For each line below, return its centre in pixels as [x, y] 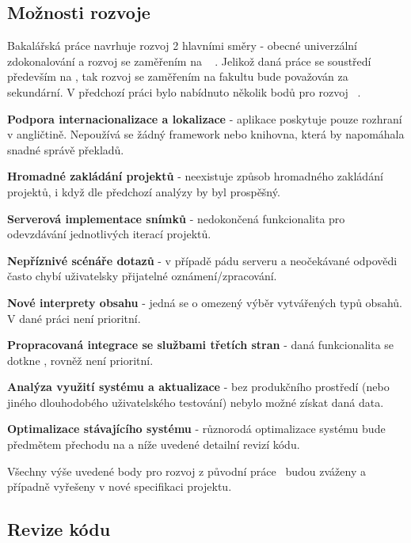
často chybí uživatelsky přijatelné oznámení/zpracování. [142, 276]
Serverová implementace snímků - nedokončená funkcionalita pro [176, 218]
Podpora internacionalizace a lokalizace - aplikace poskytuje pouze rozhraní [205, 118]
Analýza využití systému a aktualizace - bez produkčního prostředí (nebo [198, 387]
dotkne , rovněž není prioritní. [80, 360]
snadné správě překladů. [66, 149]
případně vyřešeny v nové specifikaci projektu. [120, 486]
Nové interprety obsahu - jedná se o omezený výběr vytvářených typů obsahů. [205, 302]
